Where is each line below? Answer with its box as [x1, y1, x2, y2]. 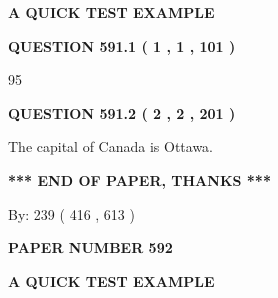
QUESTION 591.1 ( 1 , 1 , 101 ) [8, 35, 236, 56]
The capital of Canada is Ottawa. [8, 136, 214, 157]
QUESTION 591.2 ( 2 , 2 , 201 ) [8, 102, 236, 123]
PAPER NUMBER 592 [8, 237, 173, 258]
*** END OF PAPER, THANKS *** [8, 169, 271, 190]
